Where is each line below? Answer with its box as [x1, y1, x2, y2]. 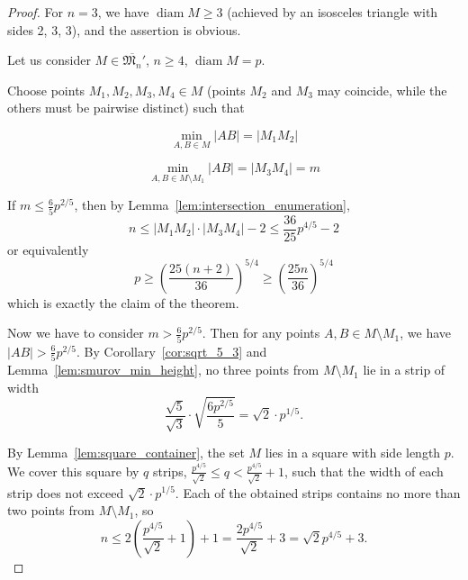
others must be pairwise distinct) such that [7, 98, 245, 117]
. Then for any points [202, 323, 320, 342]
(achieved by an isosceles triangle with [227, 3, 438, 21]
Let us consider [7, 50, 91, 69]
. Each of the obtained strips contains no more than [175, 483, 461, 502]
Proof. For [7, 3, 64, 21]
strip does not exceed [7, 483, 124, 502]
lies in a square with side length [265, 443, 441, 462]
